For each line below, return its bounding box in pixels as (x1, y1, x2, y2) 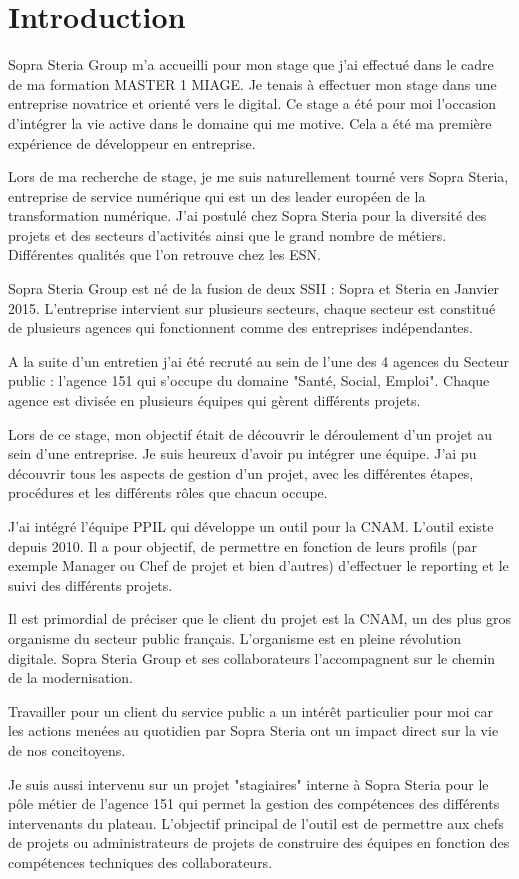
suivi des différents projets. (8, 574, 173, 595)
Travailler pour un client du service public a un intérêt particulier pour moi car (8, 700, 494, 721)
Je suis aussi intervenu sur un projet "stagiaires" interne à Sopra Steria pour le (8, 773, 489, 794)
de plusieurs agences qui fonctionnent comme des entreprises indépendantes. (8, 317, 473, 338)
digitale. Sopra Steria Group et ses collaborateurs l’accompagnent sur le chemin (8, 647, 496, 668)
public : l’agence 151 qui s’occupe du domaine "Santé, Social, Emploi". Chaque (8, 370, 490, 391)
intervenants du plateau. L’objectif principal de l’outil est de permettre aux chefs (8, 812, 504, 833)
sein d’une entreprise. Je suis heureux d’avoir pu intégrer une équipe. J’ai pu (8, 443, 477, 464)
